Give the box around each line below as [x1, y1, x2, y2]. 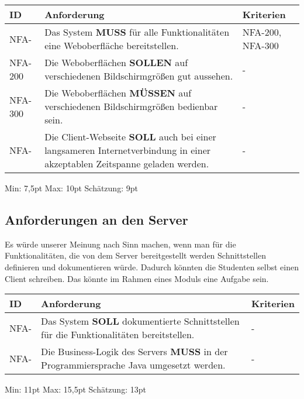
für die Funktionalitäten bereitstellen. [41, 328, 195, 342]
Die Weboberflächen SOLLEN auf [44, 56, 188, 69]
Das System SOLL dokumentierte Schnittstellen [41, 314, 240, 328]
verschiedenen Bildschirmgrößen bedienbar [44, 99, 218, 113]
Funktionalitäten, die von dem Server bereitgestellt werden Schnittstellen [5, 249, 266, 262]
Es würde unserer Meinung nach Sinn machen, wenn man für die [5, 238, 236, 250]
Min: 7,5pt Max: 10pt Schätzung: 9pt [5, 182, 138, 194]
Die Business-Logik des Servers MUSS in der [41, 345, 228, 359]
